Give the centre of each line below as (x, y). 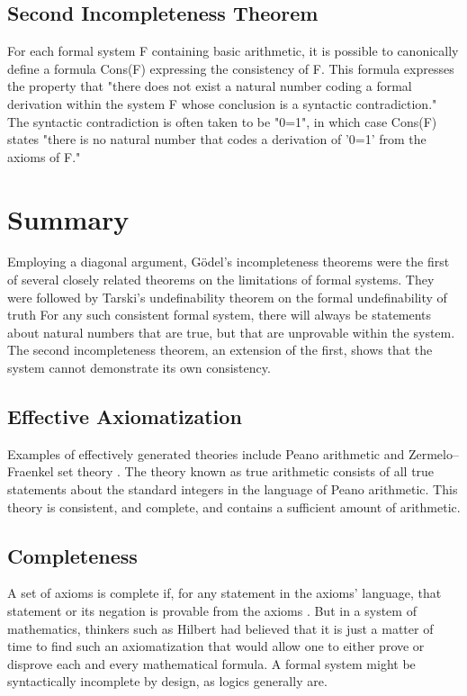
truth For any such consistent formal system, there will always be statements (220, 315)
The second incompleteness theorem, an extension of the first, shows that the (220, 350)
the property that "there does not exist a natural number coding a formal (210, 86)
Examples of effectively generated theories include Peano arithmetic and (206, 453)
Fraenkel (31, 471)
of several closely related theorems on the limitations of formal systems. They (221, 280)
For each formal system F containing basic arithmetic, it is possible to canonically (233, 51)
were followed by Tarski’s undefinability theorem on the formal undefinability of (227, 297)
